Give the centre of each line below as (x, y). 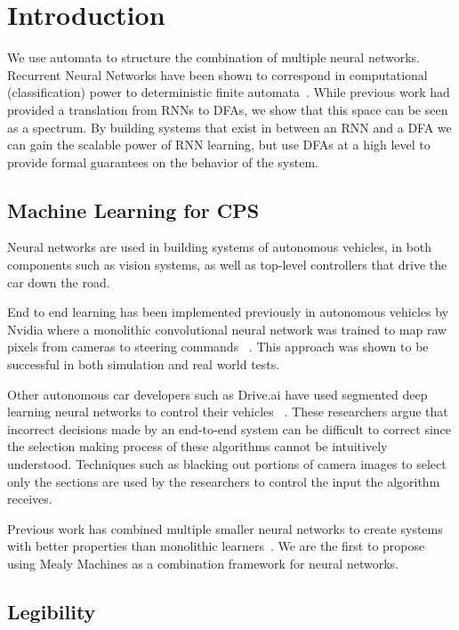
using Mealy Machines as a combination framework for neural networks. (203, 563)
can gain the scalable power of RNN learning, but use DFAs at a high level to (219, 145)
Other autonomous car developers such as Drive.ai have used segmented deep (217, 394)
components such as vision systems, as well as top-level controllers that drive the (227, 265)
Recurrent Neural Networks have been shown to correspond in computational (217, 74)
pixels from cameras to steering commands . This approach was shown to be (218, 347)
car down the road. (59, 282)
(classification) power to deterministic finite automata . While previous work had (229, 92)
